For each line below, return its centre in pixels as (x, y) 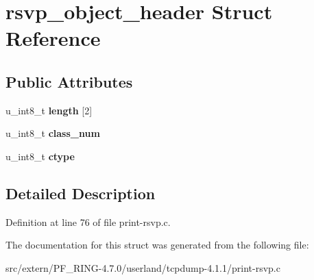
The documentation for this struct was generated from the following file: (157, 245)
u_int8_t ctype (40, 156)
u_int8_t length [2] (49, 110)
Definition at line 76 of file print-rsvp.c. (88, 221)
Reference (53, 38)
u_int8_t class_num (53, 133)
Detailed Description (81, 193)
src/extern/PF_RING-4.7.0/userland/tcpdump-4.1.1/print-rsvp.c (143, 267)
